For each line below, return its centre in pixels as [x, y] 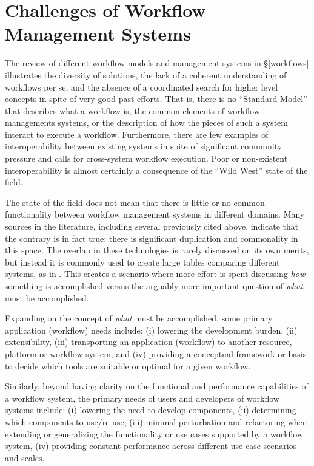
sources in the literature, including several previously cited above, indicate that [152, 226]
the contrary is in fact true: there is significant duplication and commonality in [152, 238]
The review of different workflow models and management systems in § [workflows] [157, 63]
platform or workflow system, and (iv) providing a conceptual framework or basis [156, 353]
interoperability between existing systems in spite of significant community [144, 146]
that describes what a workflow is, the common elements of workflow [132, 110]
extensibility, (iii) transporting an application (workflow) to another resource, [149, 342]
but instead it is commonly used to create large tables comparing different [142, 262]
